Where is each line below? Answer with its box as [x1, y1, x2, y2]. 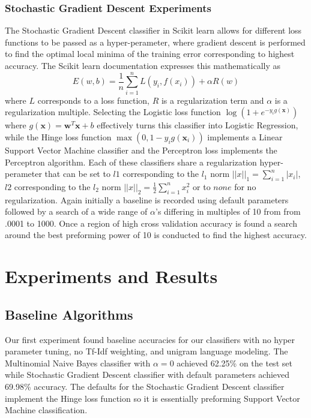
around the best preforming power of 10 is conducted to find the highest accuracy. [5, 228, 307, 241]
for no [234, 180, 256, 193]
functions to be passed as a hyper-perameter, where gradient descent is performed [5, 35, 306, 48]
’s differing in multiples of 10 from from [155, 205, 301, 218]
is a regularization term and [161, 94, 264, 106]
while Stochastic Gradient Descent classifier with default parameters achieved [5, 368, 290, 381]
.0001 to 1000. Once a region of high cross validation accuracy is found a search [5, 216, 297, 229]
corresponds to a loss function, [37, 94, 149, 106]
